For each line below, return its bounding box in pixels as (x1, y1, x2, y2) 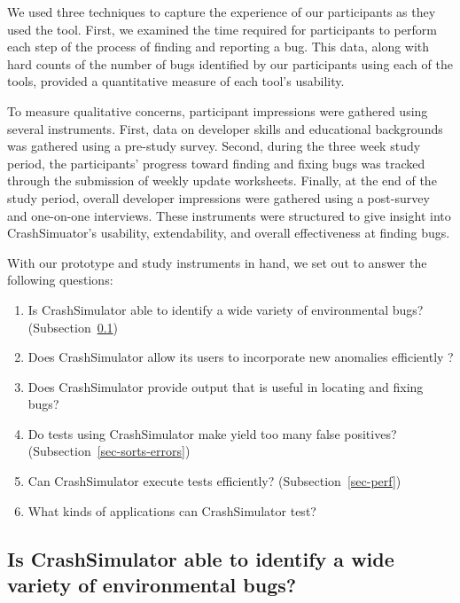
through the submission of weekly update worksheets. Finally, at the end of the (7, 171, 437, 190)
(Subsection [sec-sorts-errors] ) (27, 442, 191, 460)
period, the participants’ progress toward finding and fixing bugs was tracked (7, 153, 425, 172)
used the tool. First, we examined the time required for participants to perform (7, 20, 437, 38)
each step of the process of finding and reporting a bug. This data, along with (7, 37, 430, 56)
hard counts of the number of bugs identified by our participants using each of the (7, 54, 453, 73)
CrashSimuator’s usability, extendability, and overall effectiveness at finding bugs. (7, 223, 450, 242)
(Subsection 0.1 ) (27, 317, 119, 336)
